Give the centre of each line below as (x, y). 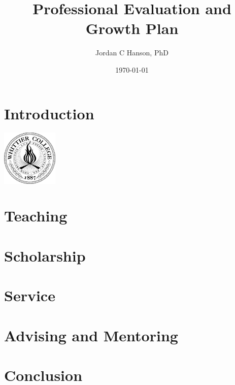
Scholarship (45, 255)
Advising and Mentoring (91, 335)
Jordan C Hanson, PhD (132, 53)
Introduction (49, 113)
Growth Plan (132, 28)
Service (30, 295)
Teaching (36, 216)
